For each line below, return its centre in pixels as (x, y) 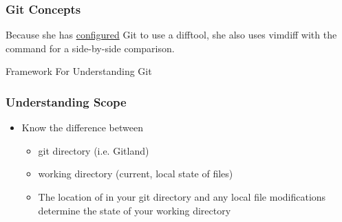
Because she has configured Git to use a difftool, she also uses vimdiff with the (171, 35)
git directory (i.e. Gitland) (94, 150)
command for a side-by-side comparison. (90, 48)
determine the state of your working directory (135, 210)
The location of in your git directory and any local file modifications (182, 197)
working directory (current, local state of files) (136, 174)
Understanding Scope (66, 101)
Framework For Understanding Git (79, 71)
